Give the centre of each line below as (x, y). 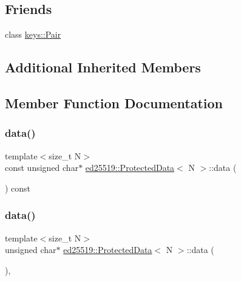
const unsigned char (42, 168)
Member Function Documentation (114, 102)
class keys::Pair (33, 34)
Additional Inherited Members (103, 67)
